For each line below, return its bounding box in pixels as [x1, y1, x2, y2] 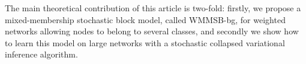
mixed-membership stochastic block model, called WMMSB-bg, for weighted [5, 13, 286, 25]
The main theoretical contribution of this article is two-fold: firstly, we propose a [5, 2, 301, 14]
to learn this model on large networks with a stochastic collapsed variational [5, 36, 285, 49]
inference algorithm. [5, 48, 78, 60]
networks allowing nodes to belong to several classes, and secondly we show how [5, 25, 299, 37]
